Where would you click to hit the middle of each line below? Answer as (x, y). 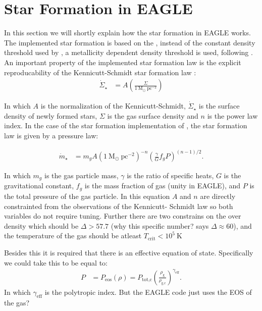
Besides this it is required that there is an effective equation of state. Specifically (129, 252)
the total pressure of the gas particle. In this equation (87, 196)
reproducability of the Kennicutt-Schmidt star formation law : (100, 72)
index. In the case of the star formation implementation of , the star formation (126, 125)
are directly (218, 196)
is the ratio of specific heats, (170, 175)
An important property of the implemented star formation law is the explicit (123, 62)
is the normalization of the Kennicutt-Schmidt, (113, 106)
